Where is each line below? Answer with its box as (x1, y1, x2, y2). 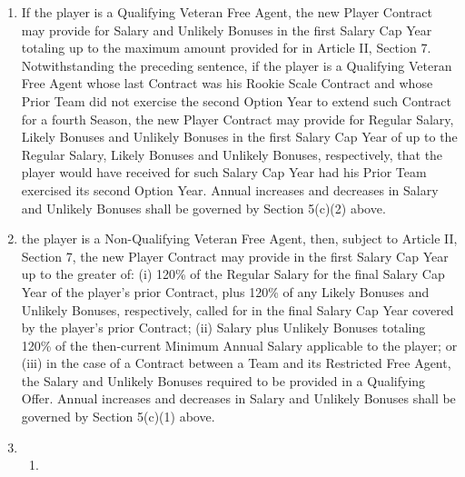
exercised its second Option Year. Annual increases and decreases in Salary (21, 180, 439, 199)
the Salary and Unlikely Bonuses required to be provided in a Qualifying (21, 371, 426, 390)
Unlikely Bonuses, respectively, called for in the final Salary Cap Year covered (21, 300, 454, 319)
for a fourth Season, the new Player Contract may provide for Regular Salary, (21, 109, 454, 128)
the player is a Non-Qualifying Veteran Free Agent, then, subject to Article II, (21, 229, 458, 248)
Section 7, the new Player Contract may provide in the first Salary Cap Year (21, 246, 449, 265)
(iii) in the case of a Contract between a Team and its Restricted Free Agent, (21, 353, 451, 373)
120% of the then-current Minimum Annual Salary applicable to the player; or (21, 335, 458, 354)
